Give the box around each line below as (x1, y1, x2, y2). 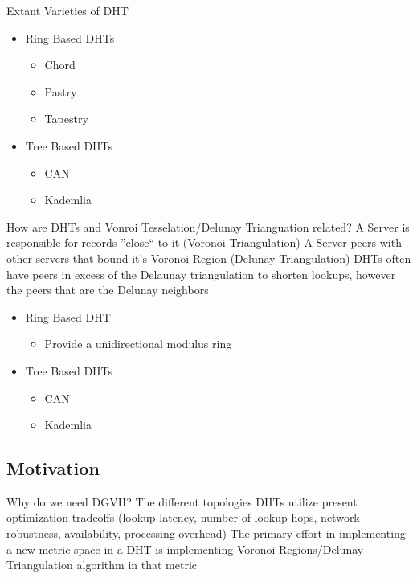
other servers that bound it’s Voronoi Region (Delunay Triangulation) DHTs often (6, 249, 411, 266)
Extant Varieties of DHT (6, 2, 129, 18)
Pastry (44, 83, 77, 100)
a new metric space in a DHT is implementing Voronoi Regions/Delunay (6, 540, 364, 557)
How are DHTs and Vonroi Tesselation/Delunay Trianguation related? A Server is (6, 218, 410, 235)
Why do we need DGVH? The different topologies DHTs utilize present (6, 493, 358, 510)
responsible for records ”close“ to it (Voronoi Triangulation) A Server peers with (6, 234, 402, 251)
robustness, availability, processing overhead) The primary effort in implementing (6, 525, 406, 542)
